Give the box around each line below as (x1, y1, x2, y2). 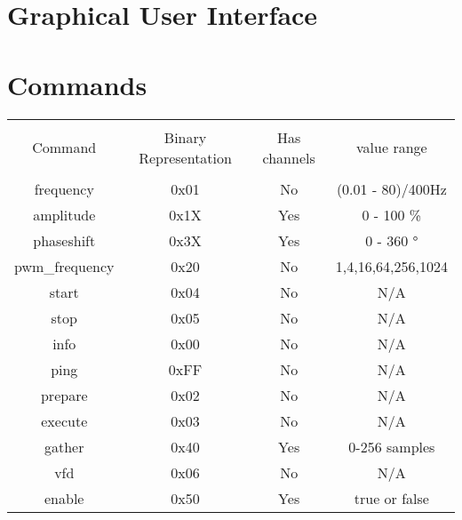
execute (41, 410, 88, 431)
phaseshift (33, 229, 96, 251)
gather (44, 436, 84, 457)
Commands (7, 66, 147, 102)
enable (44, 487, 84, 508)
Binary (163, 126, 207, 148)
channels (262, 147, 315, 168)
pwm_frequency (14, 255, 115, 276)
